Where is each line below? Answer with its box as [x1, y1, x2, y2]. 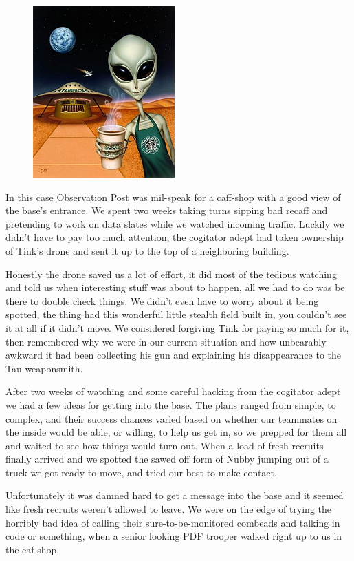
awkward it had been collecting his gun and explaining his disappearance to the [5, 348, 342, 362]
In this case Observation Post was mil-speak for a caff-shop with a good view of [5, 189, 341, 204]
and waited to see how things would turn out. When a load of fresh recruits [5, 438, 324, 452]
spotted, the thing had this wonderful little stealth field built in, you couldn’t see [5, 307, 347, 321]
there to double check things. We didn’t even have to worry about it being [5, 293, 319, 308]
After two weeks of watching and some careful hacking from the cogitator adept [5, 384, 341, 399]
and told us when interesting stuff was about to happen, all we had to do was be [5, 280, 345, 295]
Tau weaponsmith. [5, 361, 83, 375]
